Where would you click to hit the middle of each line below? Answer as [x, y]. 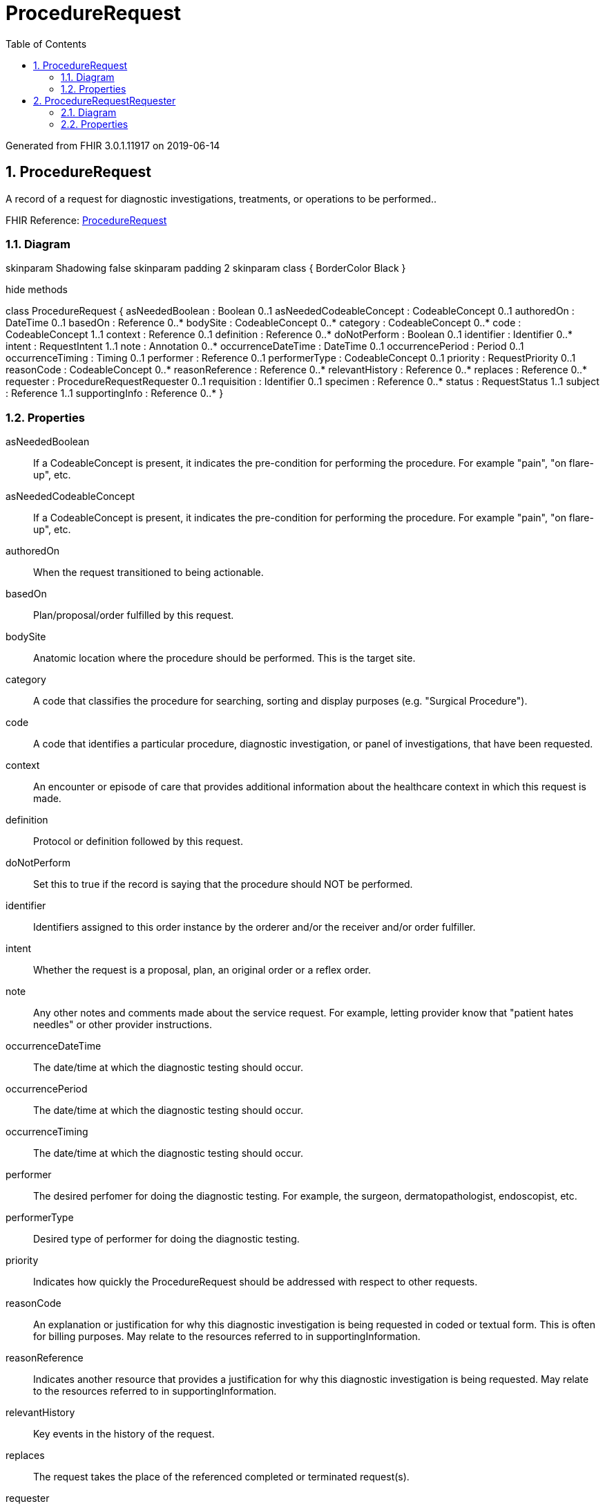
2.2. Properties [95, 124]
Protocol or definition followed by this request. [138, 842]
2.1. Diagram [89, 112]
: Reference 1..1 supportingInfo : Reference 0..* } [115, 393]
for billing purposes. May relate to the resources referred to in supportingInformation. [227, 1337]
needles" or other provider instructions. [123, 1025]
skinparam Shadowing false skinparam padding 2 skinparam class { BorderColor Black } [206, 268]
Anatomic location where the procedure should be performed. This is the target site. [224, 658]
